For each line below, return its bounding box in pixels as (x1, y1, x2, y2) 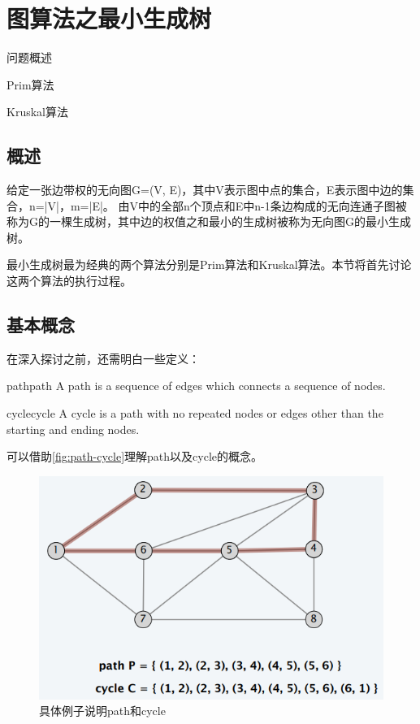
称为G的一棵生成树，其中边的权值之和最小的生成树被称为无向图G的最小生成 (6, 213, 411, 230)
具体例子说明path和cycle (39, 702, 166, 719)
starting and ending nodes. (6, 420, 140, 437)
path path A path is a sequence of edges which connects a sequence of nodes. (6, 377, 386, 394)
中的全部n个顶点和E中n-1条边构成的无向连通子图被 (137, 197, 407, 214)
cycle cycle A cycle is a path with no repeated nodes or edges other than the (6, 405, 383, 422)
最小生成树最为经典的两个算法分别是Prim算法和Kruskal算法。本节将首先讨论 (6, 256, 412, 273)
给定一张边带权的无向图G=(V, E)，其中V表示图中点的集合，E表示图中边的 (6, 181, 403, 198)
